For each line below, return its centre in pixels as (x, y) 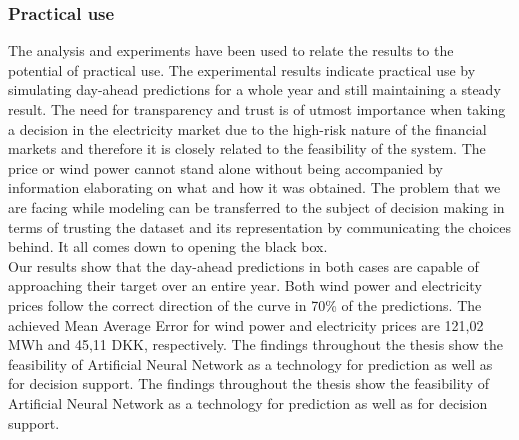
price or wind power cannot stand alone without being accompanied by (225, 167)
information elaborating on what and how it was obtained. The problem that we (254, 187)
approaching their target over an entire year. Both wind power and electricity (245, 285)
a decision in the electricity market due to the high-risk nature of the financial (247, 128)
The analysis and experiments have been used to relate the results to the (231, 50)
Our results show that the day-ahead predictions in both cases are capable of (243, 265)
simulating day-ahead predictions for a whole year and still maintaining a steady (254, 89)
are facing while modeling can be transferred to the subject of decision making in (256, 206)
